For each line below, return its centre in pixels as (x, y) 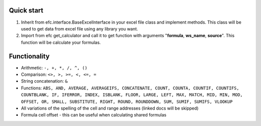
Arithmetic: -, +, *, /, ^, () (54, 68)
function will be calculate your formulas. (61, 42)
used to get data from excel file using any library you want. (80, 28)
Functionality (29, 56)
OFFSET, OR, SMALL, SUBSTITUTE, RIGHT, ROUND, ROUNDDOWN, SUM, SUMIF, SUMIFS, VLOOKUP (127, 102)
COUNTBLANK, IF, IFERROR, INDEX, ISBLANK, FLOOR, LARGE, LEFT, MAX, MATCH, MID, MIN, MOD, (132, 95)
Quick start (26, 10)
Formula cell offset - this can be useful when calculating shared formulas (94, 115)
